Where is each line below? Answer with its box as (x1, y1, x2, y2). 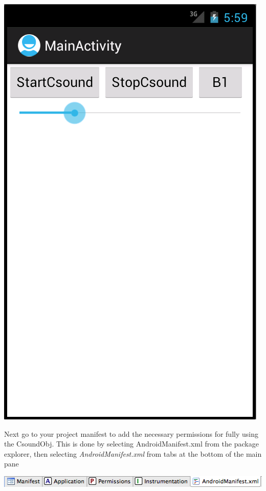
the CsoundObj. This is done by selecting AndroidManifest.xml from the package (4, 438, 259, 449)
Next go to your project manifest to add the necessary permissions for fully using (4, 428, 258, 439)
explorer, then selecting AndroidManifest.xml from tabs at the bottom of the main (4, 448, 262, 459)
